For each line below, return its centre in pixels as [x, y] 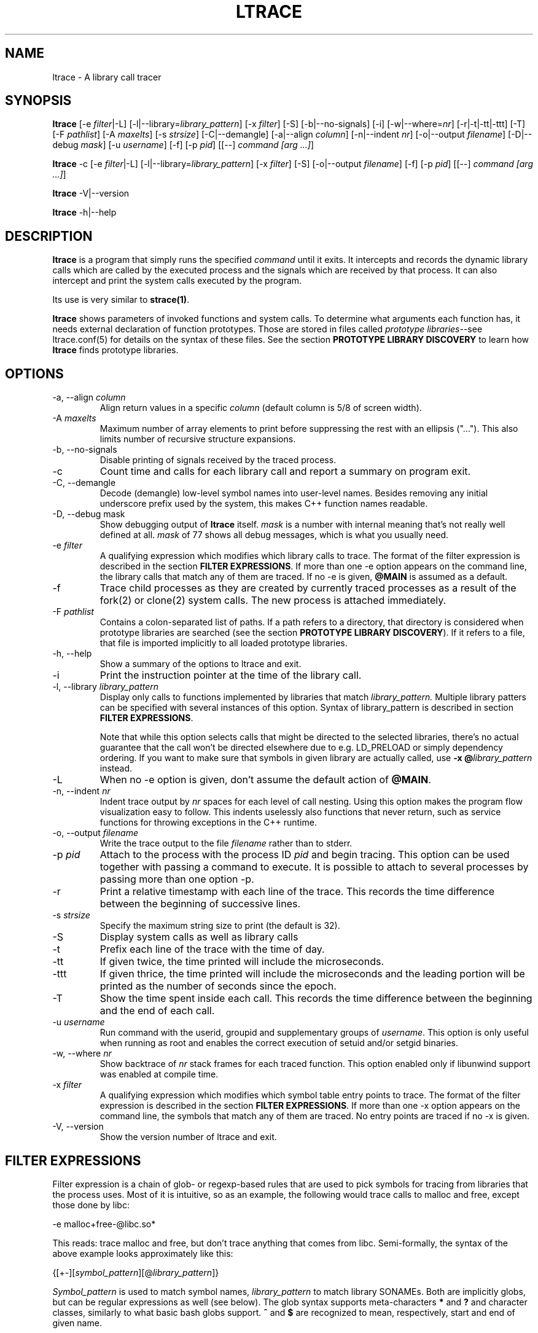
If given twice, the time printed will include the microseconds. [242, 962]
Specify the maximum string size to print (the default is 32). [220, 926]
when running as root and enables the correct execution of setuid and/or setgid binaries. [279, 1043]
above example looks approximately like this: [143, 1253]
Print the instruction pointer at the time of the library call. [231, 675]
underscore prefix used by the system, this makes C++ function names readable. [264, 504]
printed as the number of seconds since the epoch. [218, 986]
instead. [116, 768]
